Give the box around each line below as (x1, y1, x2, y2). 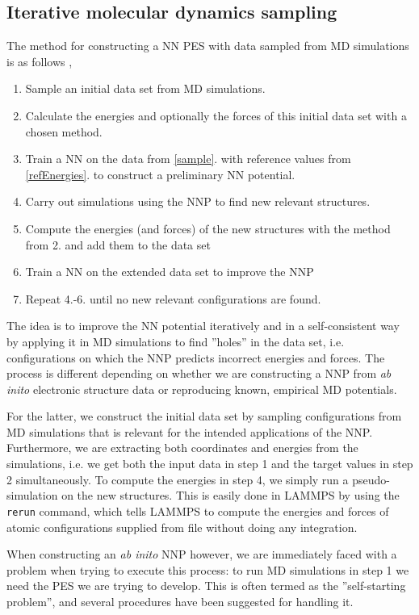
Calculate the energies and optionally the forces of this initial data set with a (25, 107, 407, 123)
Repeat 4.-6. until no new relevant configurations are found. (25, 290, 321, 307)
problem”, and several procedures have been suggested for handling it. (6, 592, 354, 609)
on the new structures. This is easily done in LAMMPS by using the (61, 487, 400, 504)
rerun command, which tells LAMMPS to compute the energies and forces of (6, 502, 389, 519)
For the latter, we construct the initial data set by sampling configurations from (6, 408, 402, 425)
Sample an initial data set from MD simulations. (25, 80, 266, 97)
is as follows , (6, 52, 73, 69)
